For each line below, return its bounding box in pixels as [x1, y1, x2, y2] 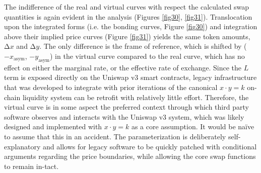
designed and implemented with [4, 121, 102, 132]
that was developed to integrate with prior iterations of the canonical [4, 81, 218, 92]
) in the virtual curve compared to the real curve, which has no [50, 50, 245, 61]
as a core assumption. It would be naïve [131, 121, 254, 132]
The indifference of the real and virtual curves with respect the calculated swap [4, 2, 249, 12]
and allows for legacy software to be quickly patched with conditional [43, 141, 257, 151]
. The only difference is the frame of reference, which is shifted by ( [39, 41, 247, 51]
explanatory [4, 141, 41, 151]
